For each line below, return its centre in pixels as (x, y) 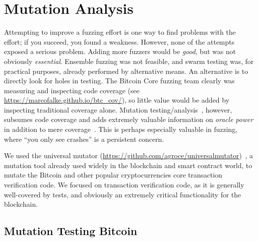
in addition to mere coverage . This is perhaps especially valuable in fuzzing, (121, 129)
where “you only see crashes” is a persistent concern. (84, 139)
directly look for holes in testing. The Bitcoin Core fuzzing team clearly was (119, 81)
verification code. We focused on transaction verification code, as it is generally (124, 185)
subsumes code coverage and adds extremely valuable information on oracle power (129, 119)
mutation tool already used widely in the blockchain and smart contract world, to (128, 165)
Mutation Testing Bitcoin (71, 231)
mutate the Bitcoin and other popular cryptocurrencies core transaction (113, 175)
